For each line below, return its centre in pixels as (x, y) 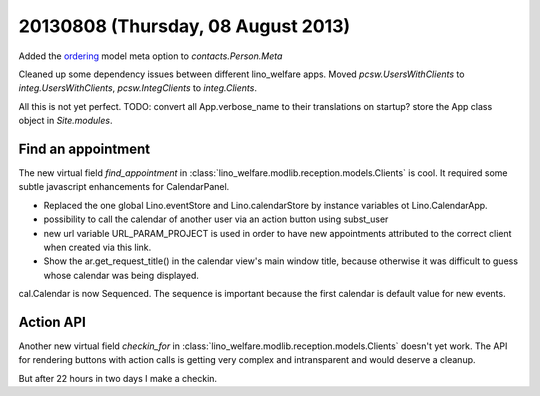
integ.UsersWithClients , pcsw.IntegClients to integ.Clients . (137, 88)
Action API (52, 321)
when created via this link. (97, 247)
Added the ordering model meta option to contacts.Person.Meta (150, 56)
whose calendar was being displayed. (121, 275)
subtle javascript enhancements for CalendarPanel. (124, 187)
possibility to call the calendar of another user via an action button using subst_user (216, 219)
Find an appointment (84, 148)
